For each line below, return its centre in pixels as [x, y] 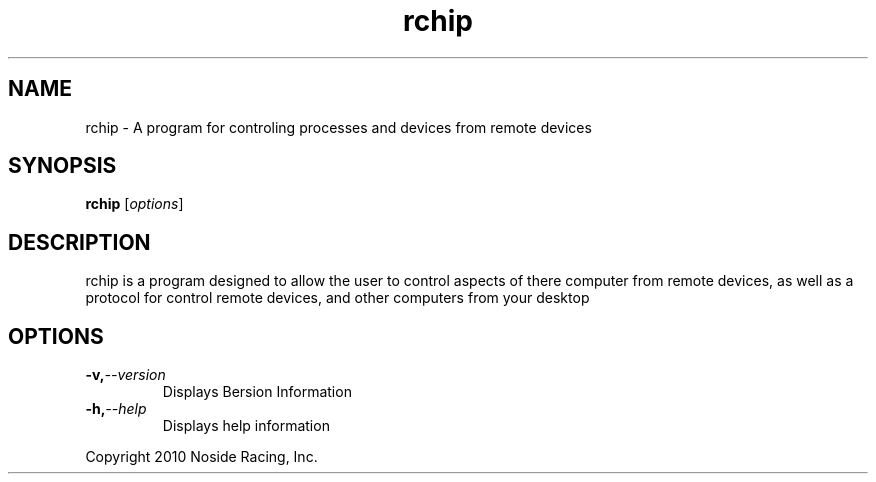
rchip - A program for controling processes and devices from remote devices [338, 127]
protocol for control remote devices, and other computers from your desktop [337, 298]
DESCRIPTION [79, 242]
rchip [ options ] [134, 204]
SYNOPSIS [62, 166]
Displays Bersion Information [257, 392]
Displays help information [246, 426]
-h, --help [116, 409]
